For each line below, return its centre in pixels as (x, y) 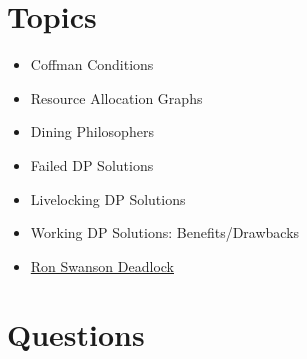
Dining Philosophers (92, 131)
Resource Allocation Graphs (116, 97)
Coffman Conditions (92, 64)
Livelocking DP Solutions (108, 198)
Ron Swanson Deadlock (102, 265)
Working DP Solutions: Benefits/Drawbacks (165, 232)
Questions (76, 334)
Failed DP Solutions (92, 164)
